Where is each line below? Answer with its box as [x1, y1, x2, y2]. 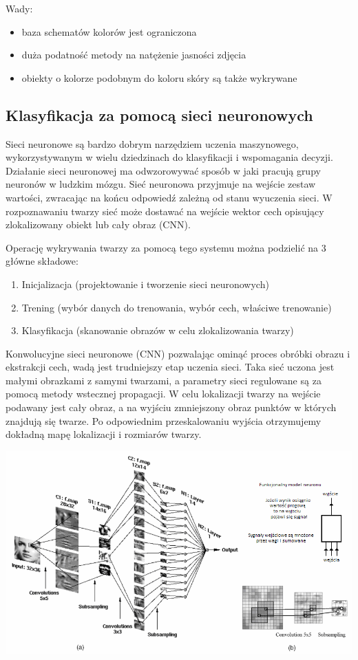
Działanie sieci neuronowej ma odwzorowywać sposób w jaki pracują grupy [6, 163, 321, 177]
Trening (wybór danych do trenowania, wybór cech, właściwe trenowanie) [21, 300, 332, 314]
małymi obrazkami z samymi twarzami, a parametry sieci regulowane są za [6, 373, 322, 387]
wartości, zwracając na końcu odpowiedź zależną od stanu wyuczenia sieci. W [6, 190, 333, 204]
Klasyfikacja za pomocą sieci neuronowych [6, 104, 313, 125]
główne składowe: [6, 254, 78, 268]
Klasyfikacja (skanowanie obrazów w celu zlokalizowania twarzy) [21, 323, 294, 338]
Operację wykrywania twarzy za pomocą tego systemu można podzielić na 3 [6, 240, 326, 254]
